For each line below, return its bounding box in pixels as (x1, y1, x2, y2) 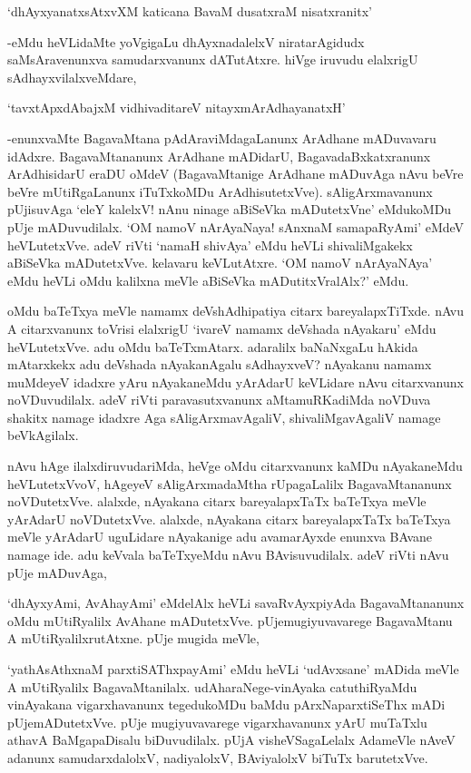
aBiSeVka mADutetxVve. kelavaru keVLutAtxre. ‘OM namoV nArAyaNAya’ (7, 253, 433, 272)
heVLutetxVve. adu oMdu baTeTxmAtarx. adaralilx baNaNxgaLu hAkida (7, 337, 418, 356)
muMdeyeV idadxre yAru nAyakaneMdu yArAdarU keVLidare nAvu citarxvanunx (7, 372, 464, 391)
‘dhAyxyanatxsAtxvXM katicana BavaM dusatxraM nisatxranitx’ (7, 2, 372, 20)
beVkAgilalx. (7, 426, 79, 445)
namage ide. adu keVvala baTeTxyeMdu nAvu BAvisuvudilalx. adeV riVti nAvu (7, 545, 449, 564)
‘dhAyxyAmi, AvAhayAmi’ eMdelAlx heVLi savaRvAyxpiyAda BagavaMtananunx (7, 593, 465, 612)
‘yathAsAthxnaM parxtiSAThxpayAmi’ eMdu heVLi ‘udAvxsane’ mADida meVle (7, 660, 459, 678)
